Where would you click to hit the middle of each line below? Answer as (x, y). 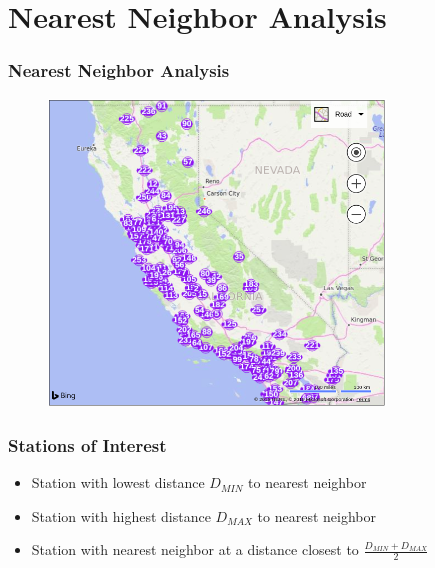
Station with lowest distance (118, 482)
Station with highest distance (121, 515)
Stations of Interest (87, 445)
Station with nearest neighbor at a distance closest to (195, 549)
